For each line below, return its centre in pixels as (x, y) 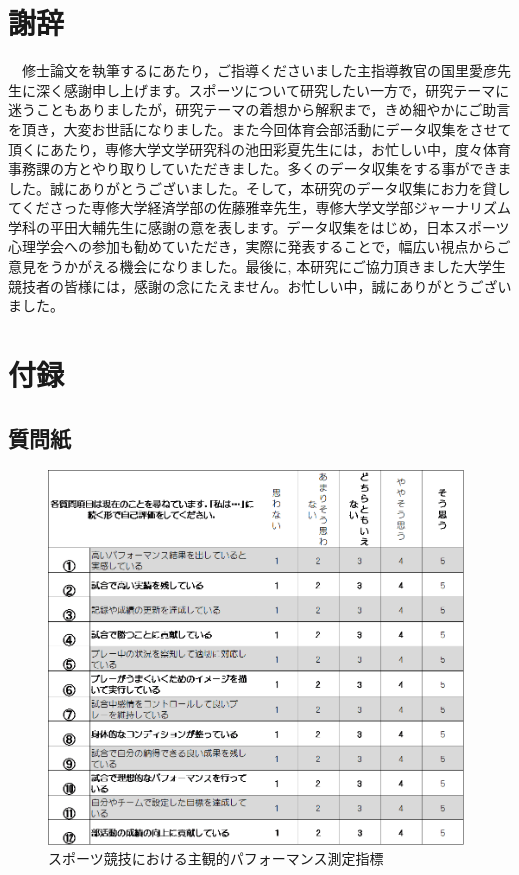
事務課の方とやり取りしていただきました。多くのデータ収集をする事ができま (260, 168)
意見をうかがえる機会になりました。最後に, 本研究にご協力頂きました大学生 (257, 266)
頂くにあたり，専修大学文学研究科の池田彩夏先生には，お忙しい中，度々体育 (260, 148)
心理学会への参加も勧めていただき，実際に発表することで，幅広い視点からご (259, 246)
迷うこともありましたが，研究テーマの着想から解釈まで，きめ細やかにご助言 (259, 109)
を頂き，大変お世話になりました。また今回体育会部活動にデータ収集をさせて (260, 128)
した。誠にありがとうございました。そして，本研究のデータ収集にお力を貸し (259, 187)
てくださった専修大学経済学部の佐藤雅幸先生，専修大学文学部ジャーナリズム (259, 207)
